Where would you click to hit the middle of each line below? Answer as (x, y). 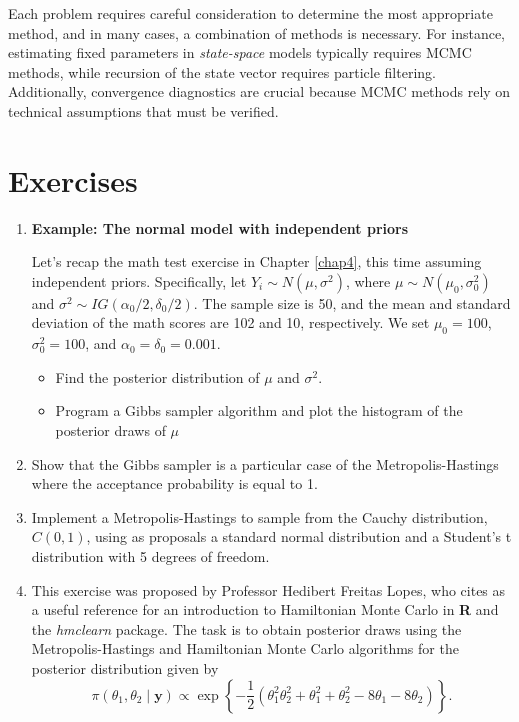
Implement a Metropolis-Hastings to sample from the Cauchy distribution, (259, 516)
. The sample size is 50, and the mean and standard (352, 302)
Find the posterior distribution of (157, 376)
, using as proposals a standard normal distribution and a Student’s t (299, 536)
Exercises (73, 179)
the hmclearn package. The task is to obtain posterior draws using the (246, 628)
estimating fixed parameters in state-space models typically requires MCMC (240, 52)
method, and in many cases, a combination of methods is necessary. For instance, (257, 32)
